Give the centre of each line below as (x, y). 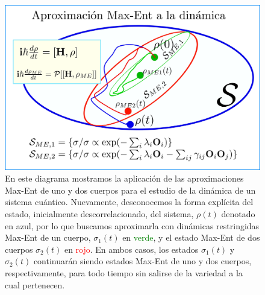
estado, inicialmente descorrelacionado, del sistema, (99, 214)
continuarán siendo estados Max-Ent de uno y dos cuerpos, (142, 261)
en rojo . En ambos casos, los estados (131, 249)
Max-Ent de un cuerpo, (48, 237)
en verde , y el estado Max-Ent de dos (191, 237)
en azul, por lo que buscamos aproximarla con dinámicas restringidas (132, 225)
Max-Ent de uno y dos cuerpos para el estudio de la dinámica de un (130, 190)
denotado (238, 214)
